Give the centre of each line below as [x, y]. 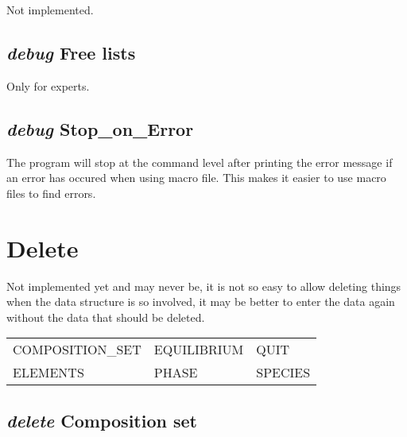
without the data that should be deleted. [106, 317]
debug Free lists [71, 52]
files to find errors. [51, 193]
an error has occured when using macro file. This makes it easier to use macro [196, 178]
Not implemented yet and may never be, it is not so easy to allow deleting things [204, 286]
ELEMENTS [48, 373]
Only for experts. [48, 85]
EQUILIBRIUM [199, 350]
